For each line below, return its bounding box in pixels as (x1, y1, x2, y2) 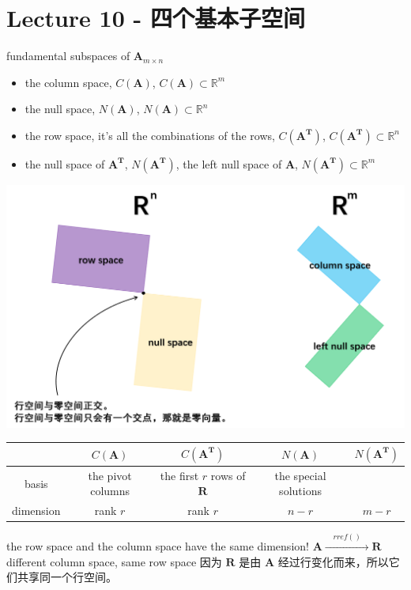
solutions (279, 482, 322, 499)
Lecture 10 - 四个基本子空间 (6, 2, 305, 34)
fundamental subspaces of (6, 47, 130, 64)
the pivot (88, 467, 132, 483)
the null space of (25, 155, 105, 172)
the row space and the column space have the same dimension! (6, 538, 309, 554)
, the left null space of (175, 155, 282, 172)
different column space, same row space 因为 (6, 553, 222, 569)
